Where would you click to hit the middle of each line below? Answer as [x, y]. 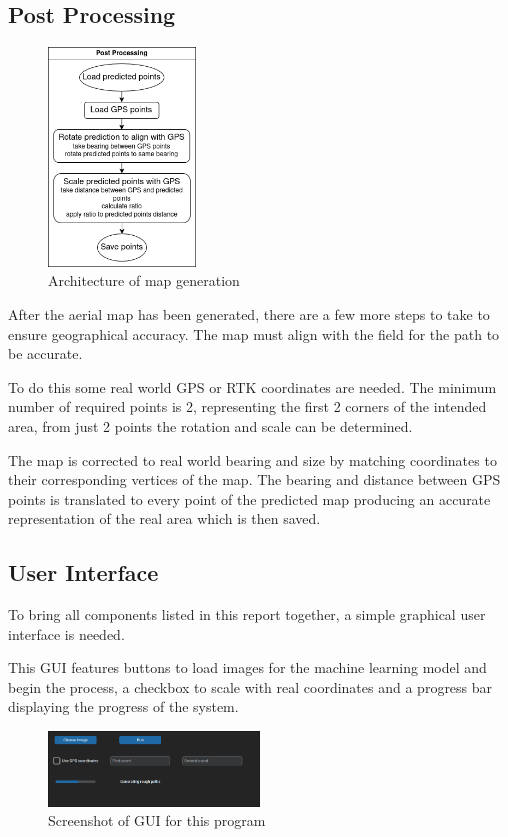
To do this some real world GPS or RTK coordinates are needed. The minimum [252, 386]
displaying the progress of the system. [123, 706]
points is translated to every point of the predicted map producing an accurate [249, 498]
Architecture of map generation [144, 280]
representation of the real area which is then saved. [164, 518]
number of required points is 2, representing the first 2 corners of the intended [247, 406]
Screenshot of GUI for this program [157, 820]
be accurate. [45, 353]
